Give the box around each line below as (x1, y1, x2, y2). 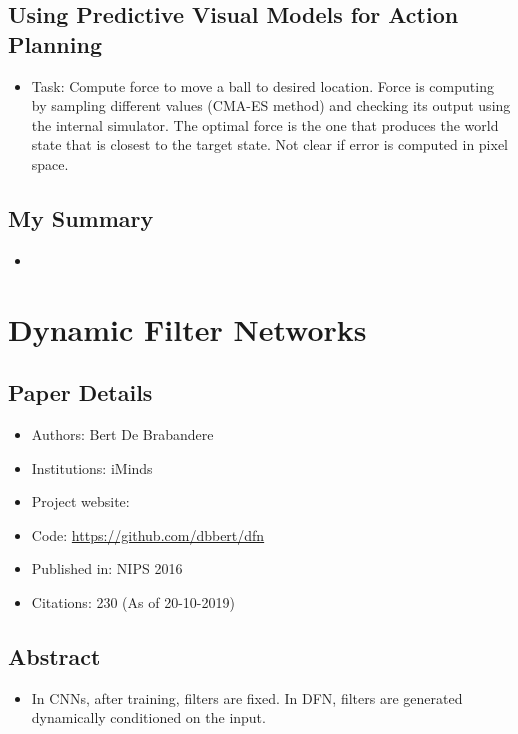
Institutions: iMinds (31, 457, 153, 478)
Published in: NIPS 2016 (31, 558, 183, 579)
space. (31, 153, 69, 174)
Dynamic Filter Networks (8, 308, 367, 349)
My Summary (8, 202, 154, 233)
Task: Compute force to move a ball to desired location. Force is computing (31, 75, 494, 96)
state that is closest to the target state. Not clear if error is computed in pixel (31, 134, 509, 155)
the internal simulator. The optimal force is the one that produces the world (31, 114, 499, 135)
